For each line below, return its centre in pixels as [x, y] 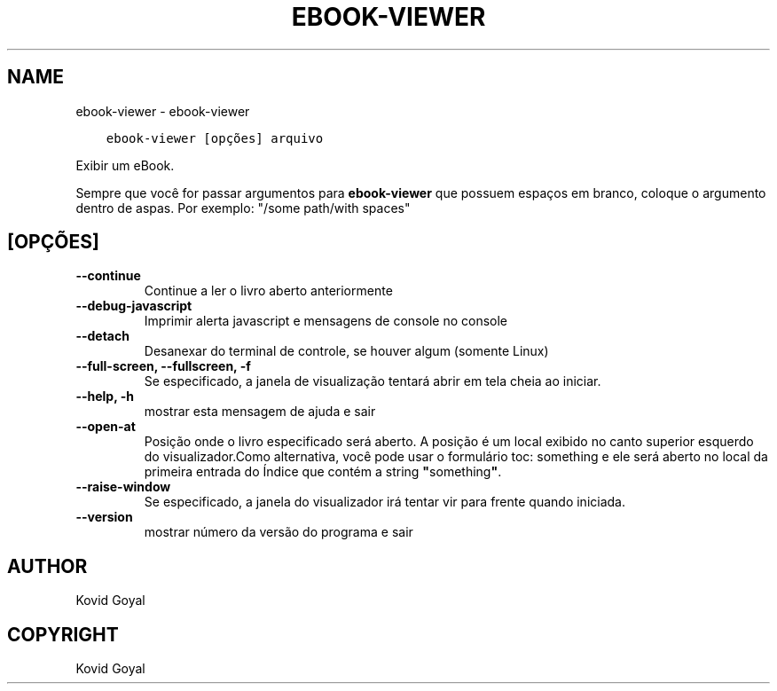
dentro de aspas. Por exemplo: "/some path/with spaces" [243, 208]
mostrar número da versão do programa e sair [279, 532]
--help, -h [105, 397]
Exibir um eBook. [125, 165]
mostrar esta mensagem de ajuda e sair [260, 412]
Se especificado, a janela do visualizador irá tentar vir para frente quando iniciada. [385, 502]
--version [104, 517]
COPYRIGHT [63, 634]
